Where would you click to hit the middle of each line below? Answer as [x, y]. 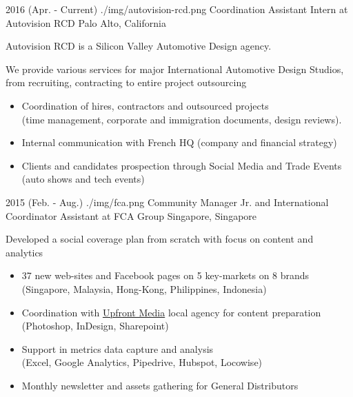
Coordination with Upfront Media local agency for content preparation [171, 312]
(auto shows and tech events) [83, 179]
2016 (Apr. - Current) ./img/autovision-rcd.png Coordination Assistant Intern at [177, 9]
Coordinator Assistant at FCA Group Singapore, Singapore [131, 215]
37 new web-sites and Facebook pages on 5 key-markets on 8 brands [165, 275]
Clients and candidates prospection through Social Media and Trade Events [182, 165]
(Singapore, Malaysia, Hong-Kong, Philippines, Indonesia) [144, 288]
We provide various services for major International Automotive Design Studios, [175, 69]
